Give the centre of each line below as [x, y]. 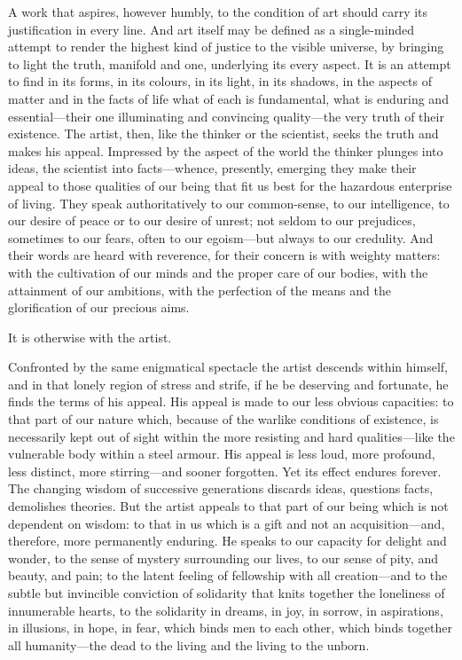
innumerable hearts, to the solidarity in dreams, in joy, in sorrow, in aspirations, [226, 610]
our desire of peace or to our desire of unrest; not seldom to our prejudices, [212, 220]
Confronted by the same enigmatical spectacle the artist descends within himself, [228, 367]
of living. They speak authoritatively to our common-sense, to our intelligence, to [229, 203]
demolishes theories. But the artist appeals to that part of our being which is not [228, 506]
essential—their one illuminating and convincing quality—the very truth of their [226, 116]
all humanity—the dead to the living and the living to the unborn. [189, 644]
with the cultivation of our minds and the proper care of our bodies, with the [218, 272]
